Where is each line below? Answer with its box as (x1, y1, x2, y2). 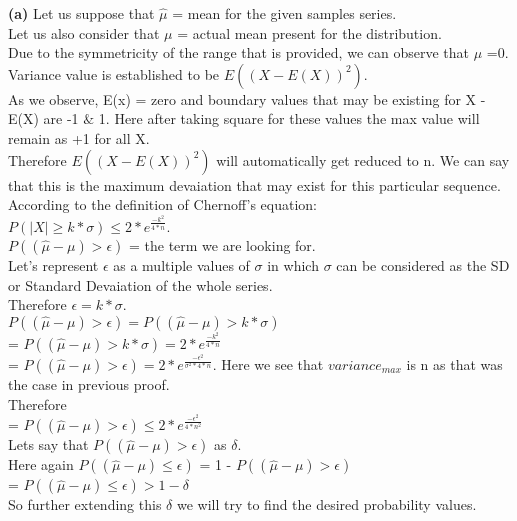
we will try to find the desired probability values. (176, 494, 477, 515)
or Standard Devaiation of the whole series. (8, 274, 273, 295)
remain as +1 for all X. (8, 127, 150, 148)
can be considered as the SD (336, 255, 510, 276)
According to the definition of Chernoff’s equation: (8, 194, 317, 215)
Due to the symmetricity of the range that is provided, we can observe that (8, 42, 469, 63)
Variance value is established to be (8, 63, 220, 84)
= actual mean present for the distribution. (177, 22, 442, 43)
